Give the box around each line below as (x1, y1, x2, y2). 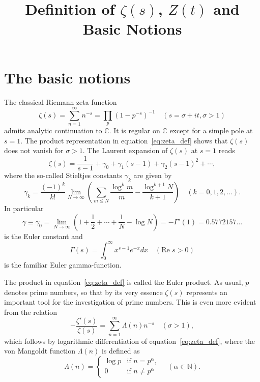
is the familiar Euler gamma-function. (4, 259, 122, 270)
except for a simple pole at (169, 125, 253, 136)
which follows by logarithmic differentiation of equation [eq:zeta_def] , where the (4, 335, 255, 346)
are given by (133, 170, 172, 181)
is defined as (101, 345, 140, 356)
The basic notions (4, 67, 131, 87)
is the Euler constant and (4, 230, 83, 241)
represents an (186, 286, 227, 297)
